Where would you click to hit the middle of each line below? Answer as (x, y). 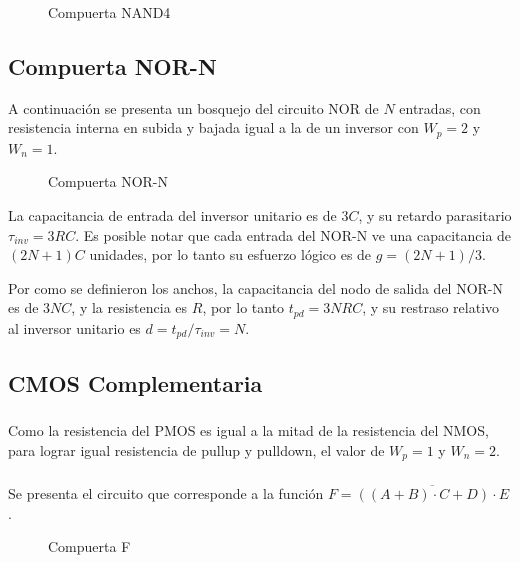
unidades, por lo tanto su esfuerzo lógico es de (230, 254)
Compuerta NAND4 (109, 12)
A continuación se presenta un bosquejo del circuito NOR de (193, 107)
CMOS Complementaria (135, 382)
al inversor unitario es (74, 327)
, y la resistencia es (129, 307)
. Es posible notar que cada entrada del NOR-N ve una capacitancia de (293, 234)
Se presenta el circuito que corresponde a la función (166, 492)
